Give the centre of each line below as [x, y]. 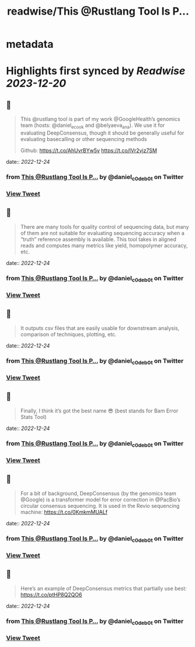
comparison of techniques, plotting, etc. [68, 334]
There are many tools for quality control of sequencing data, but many [105, 226]
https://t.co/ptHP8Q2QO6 [51, 594]
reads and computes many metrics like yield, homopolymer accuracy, [104, 245]
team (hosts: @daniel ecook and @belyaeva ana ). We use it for [93, 126]
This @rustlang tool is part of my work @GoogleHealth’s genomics [100, 119]
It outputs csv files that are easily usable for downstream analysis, [100, 328]
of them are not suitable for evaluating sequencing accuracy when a [102, 233]
